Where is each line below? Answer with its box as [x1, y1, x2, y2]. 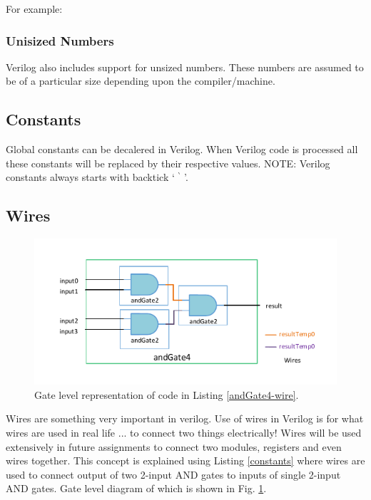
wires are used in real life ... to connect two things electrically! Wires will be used [6, 425, 362, 439]
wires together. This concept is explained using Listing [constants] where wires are [6, 453, 365, 468]
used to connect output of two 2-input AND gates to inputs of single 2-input [6, 467, 341, 481]
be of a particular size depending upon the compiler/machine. [6, 73, 275, 88]
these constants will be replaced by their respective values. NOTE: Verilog [6, 155, 330, 170]
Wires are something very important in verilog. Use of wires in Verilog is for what [6, 411, 364, 426]
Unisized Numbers [6, 31, 114, 49]
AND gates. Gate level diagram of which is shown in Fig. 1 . [6, 481, 267, 496]
